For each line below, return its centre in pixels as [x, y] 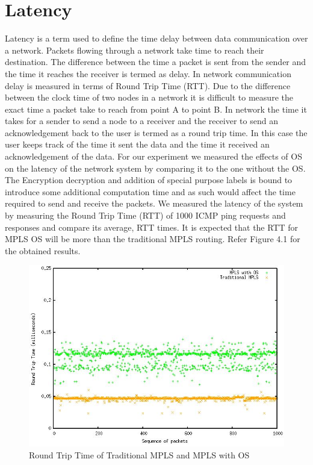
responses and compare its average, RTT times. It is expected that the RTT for [152, 227]
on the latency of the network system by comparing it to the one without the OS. [155, 168]
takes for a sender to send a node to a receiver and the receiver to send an [141, 121]
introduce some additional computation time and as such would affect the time [150, 191]
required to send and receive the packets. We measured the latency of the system [154, 203]
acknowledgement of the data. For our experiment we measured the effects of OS [153, 156]
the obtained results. [43, 250]
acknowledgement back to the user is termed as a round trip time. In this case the [156, 132]
